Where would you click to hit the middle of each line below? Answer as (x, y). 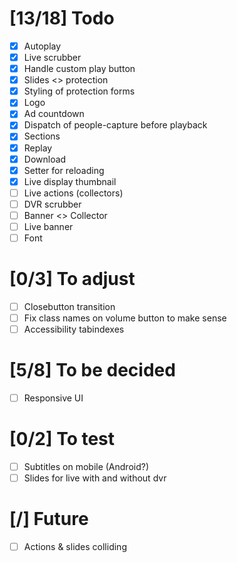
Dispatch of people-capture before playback (115, 125)
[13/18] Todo (62, 18)
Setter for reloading (64, 170)
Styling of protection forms (79, 91)
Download (45, 159)
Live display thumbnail (70, 181)
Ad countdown (54, 114)
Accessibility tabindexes (74, 329)
